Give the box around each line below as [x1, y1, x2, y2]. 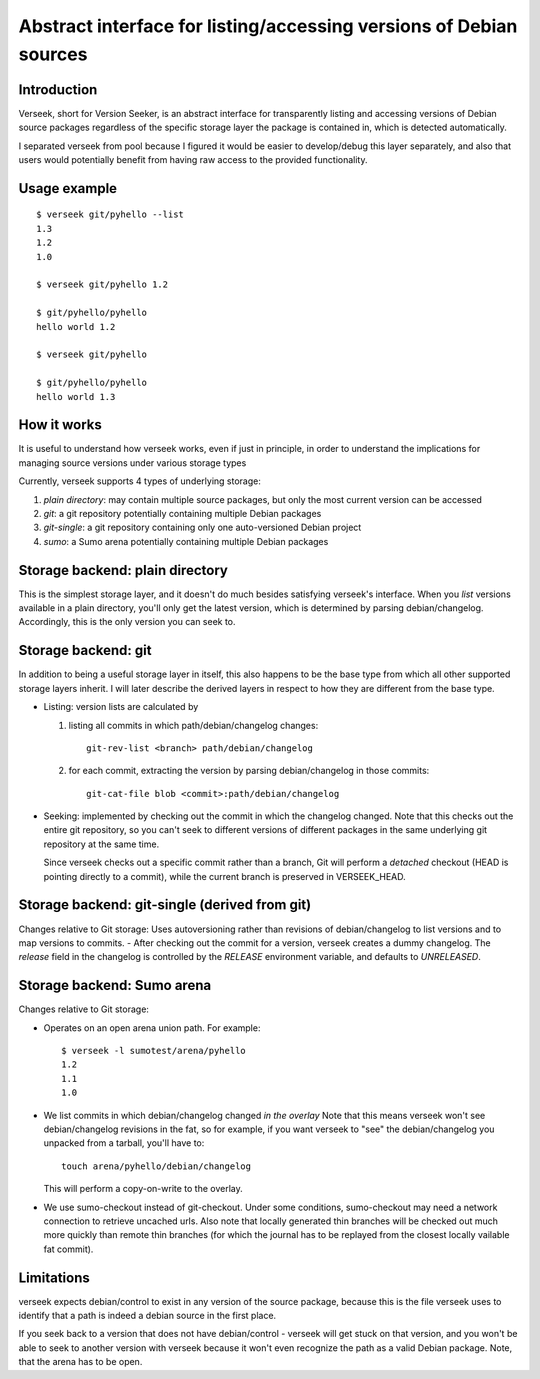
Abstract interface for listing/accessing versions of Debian [18, 15, 518, 37]
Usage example [18, 180, 118, 197]
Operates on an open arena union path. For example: [43, 1021, 261, 1034]
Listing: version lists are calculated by [43, 701, 199, 713]
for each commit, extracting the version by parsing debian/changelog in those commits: [68, 765, 430, 777]
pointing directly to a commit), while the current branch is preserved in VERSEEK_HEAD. [43, 870, 407, 882]
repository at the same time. [43, 838, 160, 850]
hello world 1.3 [36, 391, 116, 402]
